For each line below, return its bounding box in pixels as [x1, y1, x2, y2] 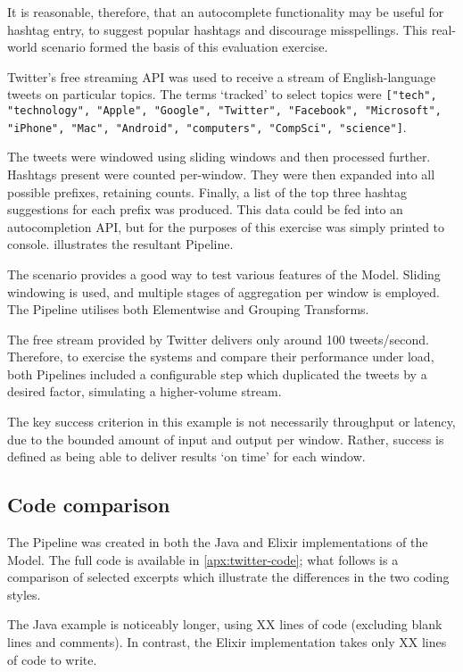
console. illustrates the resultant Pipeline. [7, 235, 234, 253]
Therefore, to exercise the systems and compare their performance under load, [7, 347, 434, 366]
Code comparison [7, 491, 170, 519]
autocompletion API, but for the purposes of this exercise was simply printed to [7, 217, 445, 236]
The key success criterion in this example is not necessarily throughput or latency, [7, 412, 456, 431]
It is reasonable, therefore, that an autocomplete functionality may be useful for [7, 3, 444, 21]
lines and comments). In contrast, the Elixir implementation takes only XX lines [7, 633, 447, 651]
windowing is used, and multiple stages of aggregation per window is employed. [7, 282, 441, 301]
